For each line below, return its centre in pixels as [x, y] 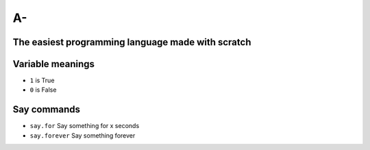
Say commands [47, 110]
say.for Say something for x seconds [85, 126]
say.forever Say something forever [83, 135]
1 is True [42, 80]
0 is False [43, 90]
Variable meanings [54, 64]
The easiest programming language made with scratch [132, 42]
